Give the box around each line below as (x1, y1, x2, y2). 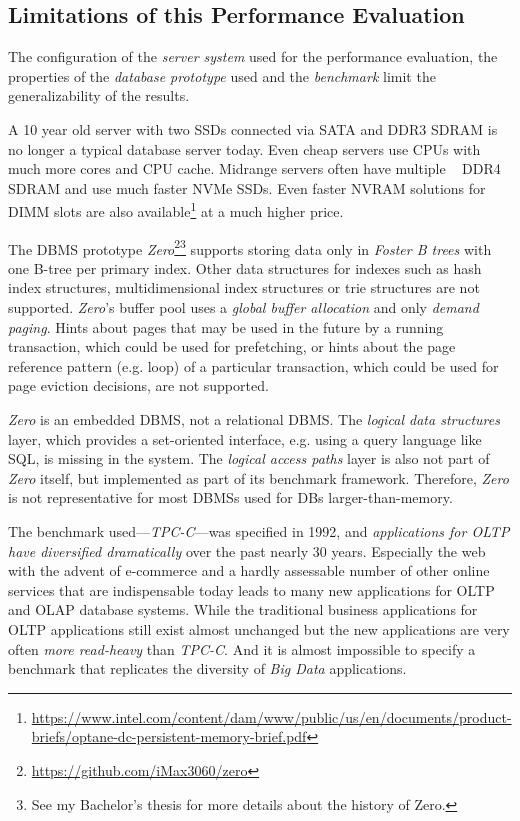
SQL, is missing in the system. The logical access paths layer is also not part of (8, 448, 490, 469)
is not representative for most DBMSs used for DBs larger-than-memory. (8, 487, 453, 508)
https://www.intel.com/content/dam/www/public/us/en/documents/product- (31, 706, 512, 727)
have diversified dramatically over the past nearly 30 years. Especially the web (8, 540, 486, 561)
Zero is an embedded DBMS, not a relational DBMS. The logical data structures (8, 409, 500, 430)
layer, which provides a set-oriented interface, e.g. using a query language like (8, 428, 482, 449)
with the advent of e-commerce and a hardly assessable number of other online (8, 560, 490, 581)
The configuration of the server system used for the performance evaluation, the (8, 46, 498, 67)
